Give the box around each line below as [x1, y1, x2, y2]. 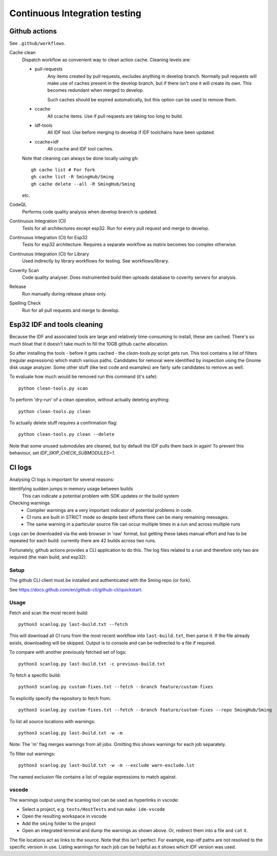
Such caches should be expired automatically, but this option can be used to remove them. [47, 96, 237, 102]
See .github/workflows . [9, 41, 66, 47]
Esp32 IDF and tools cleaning [9, 320, 103, 329]
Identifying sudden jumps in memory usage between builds [9, 486, 134, 492]
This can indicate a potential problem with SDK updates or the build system [22, 493, 179, 499]
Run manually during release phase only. [22, 290, 107, 296]
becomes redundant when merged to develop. [47, 87, 144, 93]
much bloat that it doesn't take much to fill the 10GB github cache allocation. [9, 341, 169, 347]
